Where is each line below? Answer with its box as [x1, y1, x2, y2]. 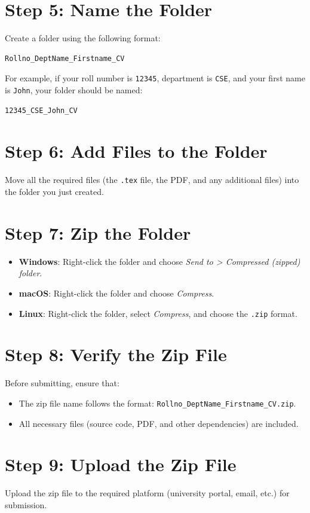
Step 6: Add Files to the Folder [5, 139, 268, 163]
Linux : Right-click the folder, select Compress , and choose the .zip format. [19, 307, 297, 319]
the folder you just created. [5, 185, 104, 197]
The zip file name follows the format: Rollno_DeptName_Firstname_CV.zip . [19, 396, 296, 409]
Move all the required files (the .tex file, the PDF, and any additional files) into [5, 173, 299, 186]
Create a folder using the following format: [5, 32, 161, 44]
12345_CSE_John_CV [5, 106, 78, 115]
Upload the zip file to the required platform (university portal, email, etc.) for [5, 487, 290, 499]
